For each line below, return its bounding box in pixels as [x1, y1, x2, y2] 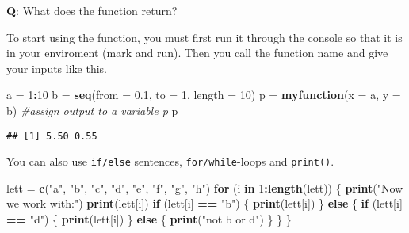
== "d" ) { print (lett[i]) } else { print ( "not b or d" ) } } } [6, 211, 292, 227]
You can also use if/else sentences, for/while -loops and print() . [6, 153, 334, 170]
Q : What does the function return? [6, 2, 178, 18]
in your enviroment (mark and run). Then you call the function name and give [6, 44, 388, 61]
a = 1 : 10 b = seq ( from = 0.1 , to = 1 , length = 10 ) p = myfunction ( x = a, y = [6, 86, 401, 103]
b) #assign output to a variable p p [6, 101, 178, 118]
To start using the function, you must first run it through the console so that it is [6, 29, 403, 45]
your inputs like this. [6, 59, 107, 76]
